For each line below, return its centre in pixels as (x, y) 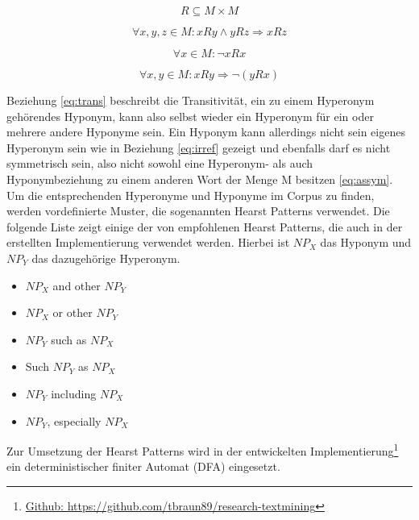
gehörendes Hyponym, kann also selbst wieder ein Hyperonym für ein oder (190, 116)
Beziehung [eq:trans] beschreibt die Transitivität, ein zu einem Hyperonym (191, 100)
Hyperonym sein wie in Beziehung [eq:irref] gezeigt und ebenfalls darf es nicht (199, 147)
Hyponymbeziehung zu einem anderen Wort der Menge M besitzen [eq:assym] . (200, 179)
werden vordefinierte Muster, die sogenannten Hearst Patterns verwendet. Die (198, 211)
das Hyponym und (366, 242)
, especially (74, 420)
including (74, 393)
